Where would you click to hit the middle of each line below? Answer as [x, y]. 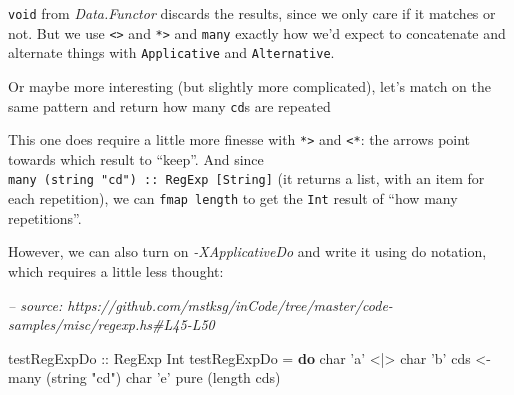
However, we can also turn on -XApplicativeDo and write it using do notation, [247, 251]
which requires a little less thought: [116, 270]
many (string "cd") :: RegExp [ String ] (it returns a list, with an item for [246, 178]
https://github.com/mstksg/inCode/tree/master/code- [230, 304]
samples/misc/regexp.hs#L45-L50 [111, 324]
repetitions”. [45, 217]
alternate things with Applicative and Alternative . [171, 52]
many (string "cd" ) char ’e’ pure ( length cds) [144, 377]
